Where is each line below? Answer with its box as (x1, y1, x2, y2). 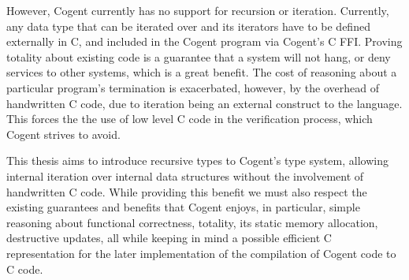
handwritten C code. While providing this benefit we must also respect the (6, 183, 367, 200)
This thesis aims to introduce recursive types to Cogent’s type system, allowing (6, 152, 389, 169)
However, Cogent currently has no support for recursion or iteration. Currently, (6, 2, 389, 18)
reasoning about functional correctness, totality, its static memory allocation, (6, 214, 378, 230)
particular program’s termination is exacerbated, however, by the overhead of (6, 79, 379, 95)
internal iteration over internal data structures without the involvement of (6, 167, 364, 184)
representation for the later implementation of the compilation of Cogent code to (6, 245, 396, 261)
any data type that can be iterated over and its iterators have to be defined (6, 17, 370, 34)
